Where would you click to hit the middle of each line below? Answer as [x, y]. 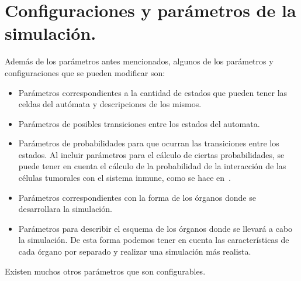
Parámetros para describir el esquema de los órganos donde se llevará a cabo [155, 228]
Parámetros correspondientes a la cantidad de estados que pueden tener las [153, 92]
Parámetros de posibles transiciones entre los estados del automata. [139, 123]
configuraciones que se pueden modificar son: [85, 72]
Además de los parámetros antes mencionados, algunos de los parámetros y [139, 61]
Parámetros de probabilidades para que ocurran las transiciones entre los [149, 143]
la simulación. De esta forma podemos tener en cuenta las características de [154, 240]
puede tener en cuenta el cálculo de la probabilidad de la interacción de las [152, 166]
